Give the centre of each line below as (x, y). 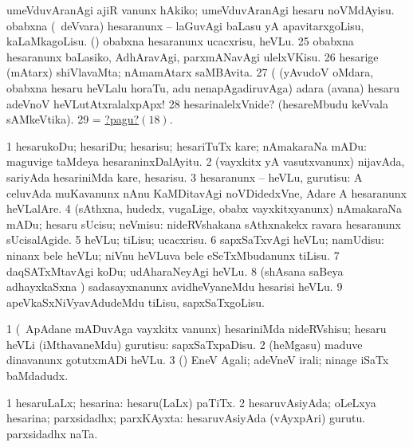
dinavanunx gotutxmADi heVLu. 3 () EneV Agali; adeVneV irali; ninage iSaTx (198, 360)
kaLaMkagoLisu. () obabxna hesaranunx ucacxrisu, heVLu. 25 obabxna (180, 41)
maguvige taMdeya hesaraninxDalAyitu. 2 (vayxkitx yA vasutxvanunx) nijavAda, (206, 161)
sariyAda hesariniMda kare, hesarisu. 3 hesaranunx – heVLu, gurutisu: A (185, 176)
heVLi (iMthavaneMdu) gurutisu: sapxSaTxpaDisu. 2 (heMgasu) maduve (185, 344)
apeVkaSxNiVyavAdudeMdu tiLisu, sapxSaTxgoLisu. (136, 302)
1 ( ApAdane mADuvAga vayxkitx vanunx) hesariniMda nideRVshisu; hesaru (197, 329)
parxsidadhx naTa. (52, 433)
